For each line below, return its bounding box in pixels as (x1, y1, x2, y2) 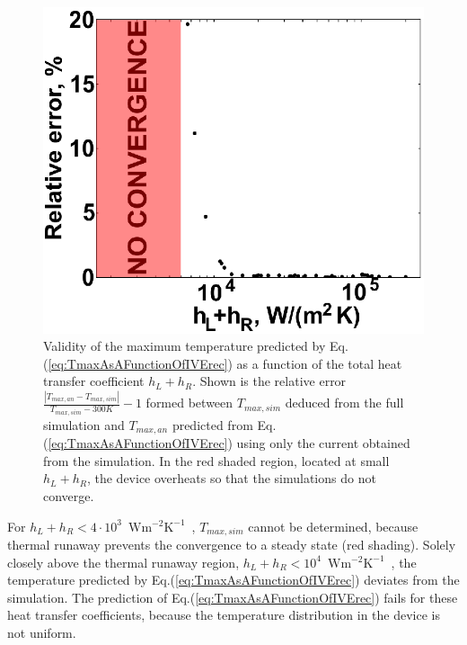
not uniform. (7, 623, 76, 641)
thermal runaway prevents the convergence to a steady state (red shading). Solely (7, 534, 456, 553)
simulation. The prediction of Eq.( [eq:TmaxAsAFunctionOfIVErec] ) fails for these (7, 587, 458, 606)
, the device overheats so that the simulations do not (86, 469, 376, 488)
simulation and (43, 415, 125, 434)
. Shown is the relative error (192, 372, 347, 390)
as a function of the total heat (236, 354, 402, 372)
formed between (145, 393, 233, 412)
